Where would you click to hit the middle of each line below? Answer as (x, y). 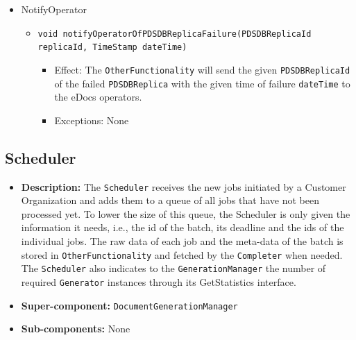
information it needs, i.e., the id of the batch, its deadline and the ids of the (183, 227)
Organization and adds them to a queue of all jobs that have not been (170, 200)
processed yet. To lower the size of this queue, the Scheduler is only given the (186, 213)
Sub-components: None (76, 329)
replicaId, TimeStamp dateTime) (112, 48)
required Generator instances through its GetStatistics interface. (159, 281)
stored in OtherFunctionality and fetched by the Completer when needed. (182, 254)
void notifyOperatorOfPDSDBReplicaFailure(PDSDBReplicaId (175, 34)
